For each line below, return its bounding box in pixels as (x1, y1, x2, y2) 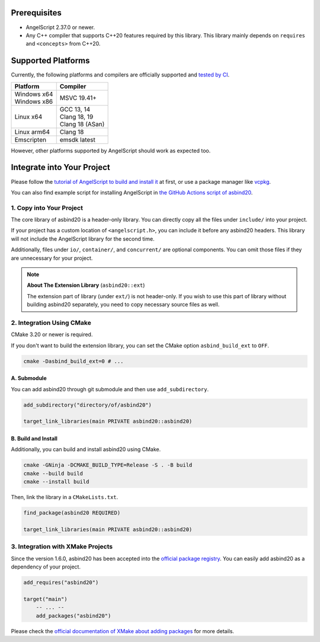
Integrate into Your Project (11, 162, 111, 173)
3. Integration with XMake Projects (11, 542, 113, 551)
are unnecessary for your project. (11, 254, 93, 261)
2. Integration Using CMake (11, 318, 91, 327)
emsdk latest (59, 135, 96, 143)
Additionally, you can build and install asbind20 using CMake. (11, 446, 161, 453)
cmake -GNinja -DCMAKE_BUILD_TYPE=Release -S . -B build (23, 462, 193, 468)
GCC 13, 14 (59, 105, 91, 113)
